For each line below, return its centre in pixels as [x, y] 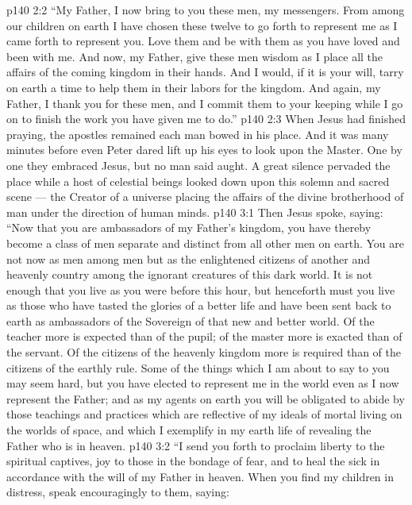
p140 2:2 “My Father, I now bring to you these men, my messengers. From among [206, 10]
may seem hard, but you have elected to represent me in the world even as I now [203, 383]
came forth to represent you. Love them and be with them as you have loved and [203, 41]
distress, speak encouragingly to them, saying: [118, 492]
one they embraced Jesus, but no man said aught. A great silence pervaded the [198, 165]
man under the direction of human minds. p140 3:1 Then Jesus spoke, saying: [195, 212]
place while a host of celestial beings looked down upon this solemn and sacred [198, 181]
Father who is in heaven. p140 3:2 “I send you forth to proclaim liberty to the [196, 445]
